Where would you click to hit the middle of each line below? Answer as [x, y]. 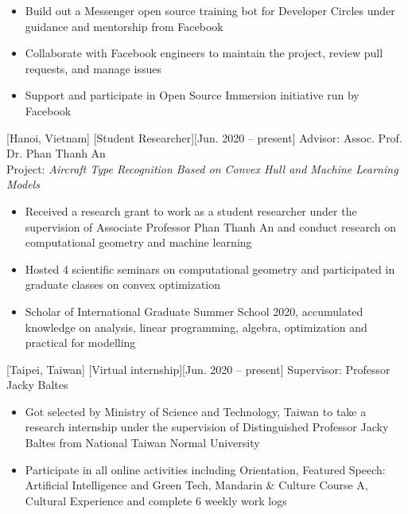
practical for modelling [80, 343]
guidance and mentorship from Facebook [124, 26]
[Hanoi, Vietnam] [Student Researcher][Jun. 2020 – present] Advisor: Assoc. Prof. [204, 137]
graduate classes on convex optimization [123, 284]
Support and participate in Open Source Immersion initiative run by [192, 95]
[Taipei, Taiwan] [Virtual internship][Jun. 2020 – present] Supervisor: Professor [198, 369]
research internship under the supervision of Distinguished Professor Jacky [207, 427]
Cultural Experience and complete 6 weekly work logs [156, 500]
